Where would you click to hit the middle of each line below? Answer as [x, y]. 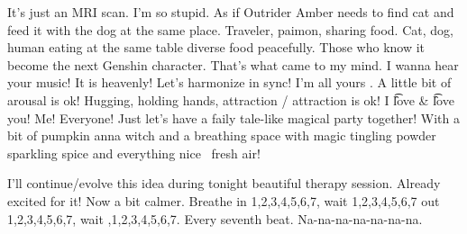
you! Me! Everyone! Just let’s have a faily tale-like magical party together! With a [233, 117]
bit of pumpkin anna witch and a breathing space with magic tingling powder [222, 135]
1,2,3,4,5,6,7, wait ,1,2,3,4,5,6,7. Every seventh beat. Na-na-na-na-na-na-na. [215, 218]
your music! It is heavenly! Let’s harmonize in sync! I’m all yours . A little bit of [229, 82]
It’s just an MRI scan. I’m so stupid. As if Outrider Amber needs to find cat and [231, 12]
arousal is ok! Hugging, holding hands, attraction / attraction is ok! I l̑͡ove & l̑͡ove [231, 99]
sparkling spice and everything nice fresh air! [134, 153]
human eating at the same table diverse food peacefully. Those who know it [216, 47]
